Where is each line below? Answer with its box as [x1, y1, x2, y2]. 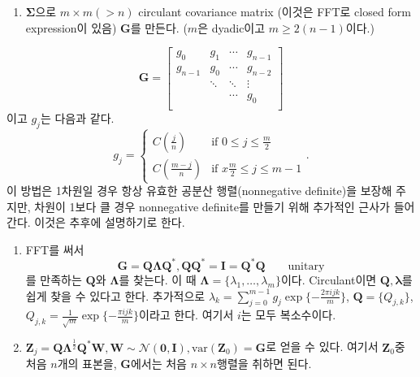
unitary [288, 260, 325, 272]
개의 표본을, [57, 355, 117, 372]
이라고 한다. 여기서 [139, 306, 234, 323]
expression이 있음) [25, 19, 117, 36]
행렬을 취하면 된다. [217, 355, 312, 372]
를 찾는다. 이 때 [119, 271, 197, 288]
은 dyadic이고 [197, 19, 266, 36]
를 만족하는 [25, 271, 82, 288]
